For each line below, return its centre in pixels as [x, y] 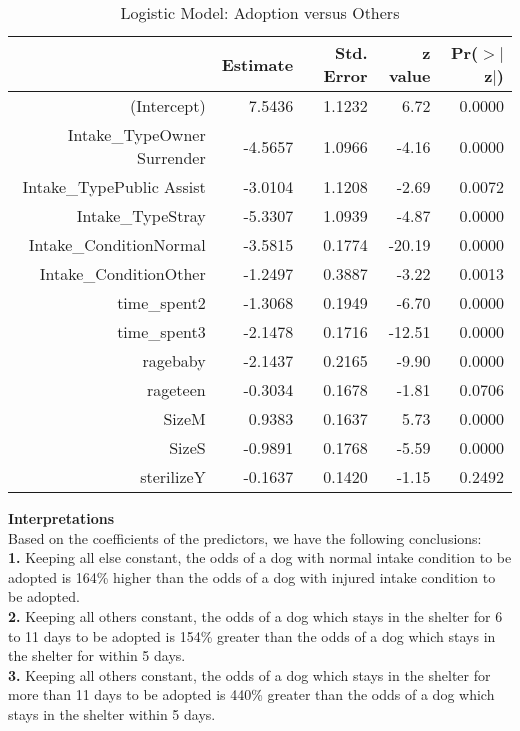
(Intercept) [168, 105]
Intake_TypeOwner [136, 134]
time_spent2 [161, 302]
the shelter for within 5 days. [97, 655]
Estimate [257, 64]
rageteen [176, 389]
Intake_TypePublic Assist [114, 186]
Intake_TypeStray [141, 215]
